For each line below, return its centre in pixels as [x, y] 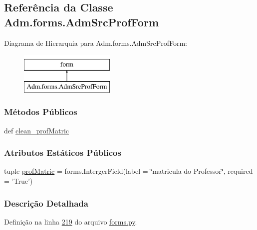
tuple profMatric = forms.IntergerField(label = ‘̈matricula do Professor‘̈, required [128, 171]
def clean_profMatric [36, 130]
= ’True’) [18, 180]
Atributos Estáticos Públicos [63, 153]
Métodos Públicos [41, 112]
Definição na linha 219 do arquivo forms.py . [71, 221]
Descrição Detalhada [46, 203]
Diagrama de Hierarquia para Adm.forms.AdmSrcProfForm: [96, 43]
